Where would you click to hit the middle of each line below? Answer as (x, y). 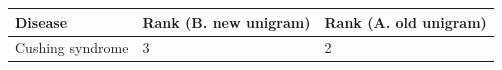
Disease (41, 21)
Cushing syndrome (72, 47)
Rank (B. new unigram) (226, 21)
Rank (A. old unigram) (405, 21)
